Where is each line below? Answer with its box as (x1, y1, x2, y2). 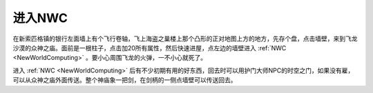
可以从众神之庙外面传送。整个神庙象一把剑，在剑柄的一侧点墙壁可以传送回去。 (12, 76, 237, 84)
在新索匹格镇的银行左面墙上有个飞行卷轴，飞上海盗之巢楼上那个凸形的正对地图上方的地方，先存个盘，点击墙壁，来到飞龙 (12, 34, 358, 43)
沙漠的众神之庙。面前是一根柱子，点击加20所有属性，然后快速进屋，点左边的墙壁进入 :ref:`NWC (12, 43, 287, 52)
